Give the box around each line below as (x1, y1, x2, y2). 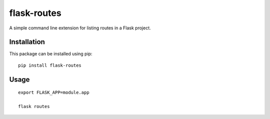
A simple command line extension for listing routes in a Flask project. (9, 25, 151, 31)
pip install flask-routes (18, 62, 82, 68)
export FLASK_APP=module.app (18, 90, 89, 96)
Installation (9, 38, 45, 46)
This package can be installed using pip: (9, 51, 92, 57)
